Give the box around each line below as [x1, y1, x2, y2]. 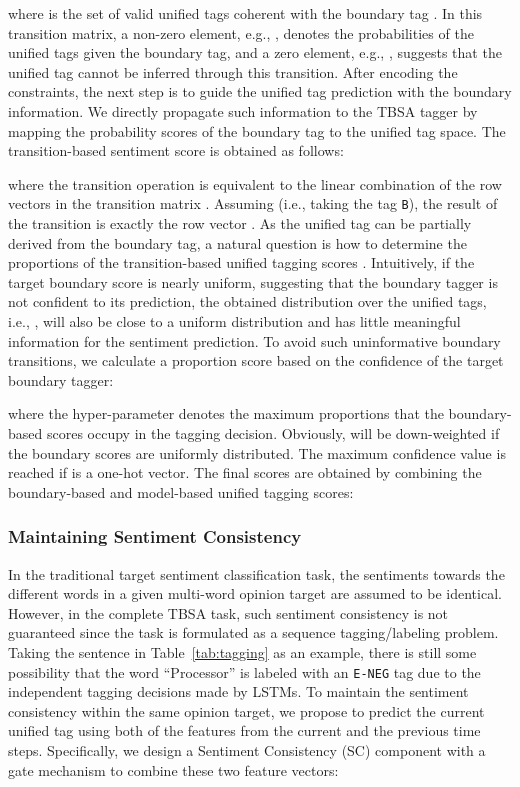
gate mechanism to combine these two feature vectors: [8, 759, 339, 780]
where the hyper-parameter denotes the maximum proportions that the [8, 403, 444, 424]
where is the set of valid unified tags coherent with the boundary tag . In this [8, 3, 483, 23]
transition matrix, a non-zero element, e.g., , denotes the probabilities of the [8, 22, 474, 43]
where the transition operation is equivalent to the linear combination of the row [8, 173, 502, 194]
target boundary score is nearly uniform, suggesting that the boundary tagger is [8, 271, 498, 292]
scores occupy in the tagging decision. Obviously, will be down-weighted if [46, 422, 500, 443]
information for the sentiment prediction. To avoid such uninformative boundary [8, 330, 501, 351]
